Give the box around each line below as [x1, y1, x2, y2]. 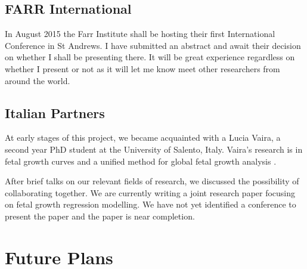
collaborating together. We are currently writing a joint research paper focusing [5, 186, 296, 199]
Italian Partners [5, 103, 105, 122]
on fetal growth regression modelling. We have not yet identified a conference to [5, 198, 296, 211]
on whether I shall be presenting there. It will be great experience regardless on [5, 51, 295, 63]
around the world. [5, 74, 70, 86]
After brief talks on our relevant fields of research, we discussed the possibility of [5, 175, 299, 187]
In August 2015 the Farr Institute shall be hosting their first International [5, 27, 275, 40]
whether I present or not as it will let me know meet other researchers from [5, 62, 280, 75]
